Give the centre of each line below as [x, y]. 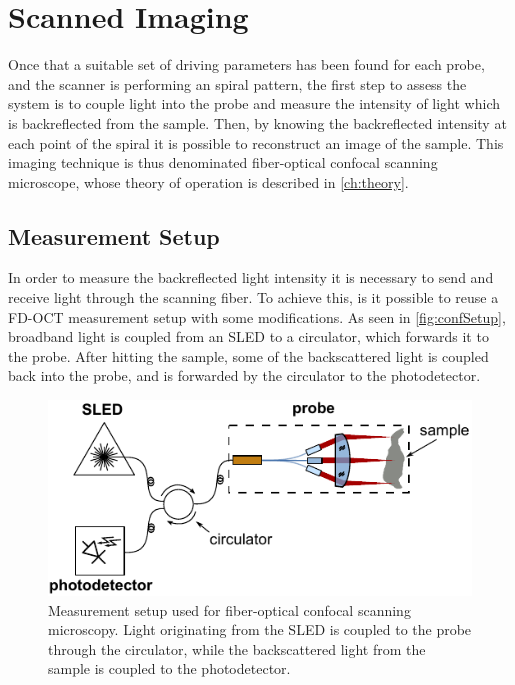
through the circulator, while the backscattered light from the [237, 648]
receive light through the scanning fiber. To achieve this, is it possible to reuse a [253, 297]
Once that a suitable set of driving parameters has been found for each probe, [246, 64]
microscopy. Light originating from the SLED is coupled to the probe [260, 629]
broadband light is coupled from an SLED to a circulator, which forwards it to [248, 336]
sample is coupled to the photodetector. [169, 668]
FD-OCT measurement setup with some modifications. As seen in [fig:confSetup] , [257, 316]
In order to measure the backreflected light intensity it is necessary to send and [251, 277]
